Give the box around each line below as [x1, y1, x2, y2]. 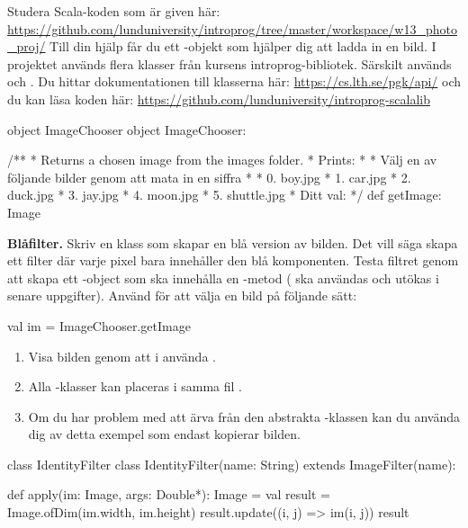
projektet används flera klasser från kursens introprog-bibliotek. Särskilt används [7, 54, 452, 73]
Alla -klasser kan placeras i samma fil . [28, 377, 242, 396]
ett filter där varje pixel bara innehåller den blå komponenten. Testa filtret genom [7, 251, 459, 270]
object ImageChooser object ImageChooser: [7, 120, 247, 139]
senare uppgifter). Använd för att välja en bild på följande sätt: [7, 286, 357, 305]
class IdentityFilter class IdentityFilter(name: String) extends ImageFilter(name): [7, 454, 456, 473]
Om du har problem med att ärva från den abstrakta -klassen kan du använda [28, 407, 460, 425]
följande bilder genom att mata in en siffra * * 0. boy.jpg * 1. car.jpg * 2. [7, 167, 411, 186]
